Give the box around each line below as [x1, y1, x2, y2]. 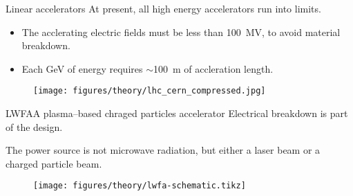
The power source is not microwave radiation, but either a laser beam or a [6, 143, 321, 157]
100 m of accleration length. [153, 61, 274, 75]
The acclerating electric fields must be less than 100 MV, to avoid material [21, 24, 341, 39]
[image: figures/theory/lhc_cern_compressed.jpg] [33, 86, 266, 96]
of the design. [6, 119, 63, 134]
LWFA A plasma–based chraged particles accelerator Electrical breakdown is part [6, 106, 348, 121]
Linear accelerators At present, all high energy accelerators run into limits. [6, 1, 321, 15]
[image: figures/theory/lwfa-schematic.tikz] [33, 181, 246, 191]
